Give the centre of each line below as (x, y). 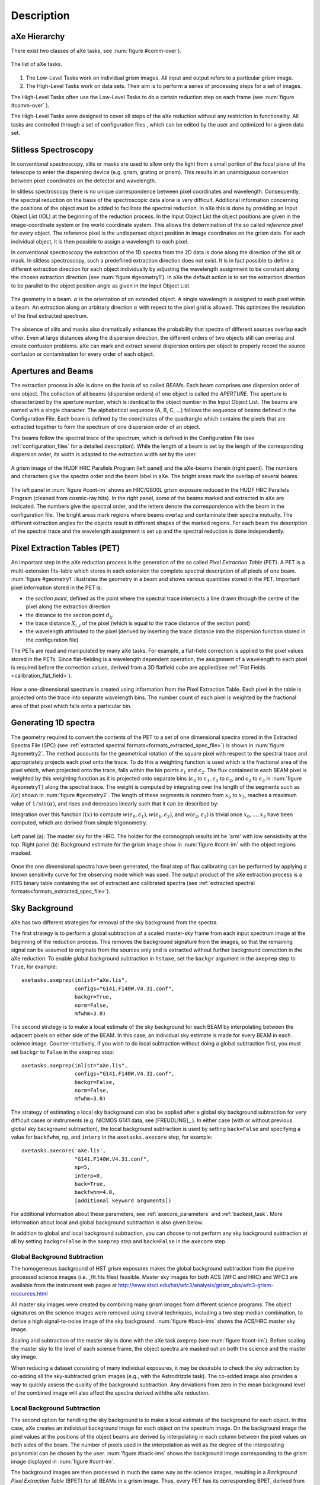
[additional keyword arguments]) (123, 1200)
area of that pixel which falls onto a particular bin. (71, 706)
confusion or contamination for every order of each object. (83, 354)
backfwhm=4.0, (95, 1192)
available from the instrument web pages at (64, 1285)
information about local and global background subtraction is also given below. (107, 1222)
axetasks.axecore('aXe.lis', (64, 1151)
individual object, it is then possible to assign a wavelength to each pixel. (100, 241)
